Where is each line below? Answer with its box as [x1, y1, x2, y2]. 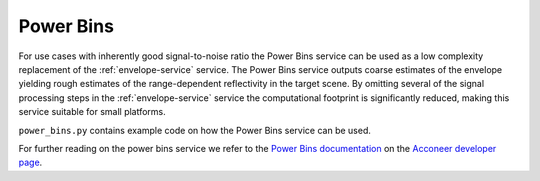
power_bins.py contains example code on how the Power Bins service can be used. [18, 124, 372, 136]
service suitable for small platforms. [18, 106, 167, 118]
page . [18, 156, 43, 169]
